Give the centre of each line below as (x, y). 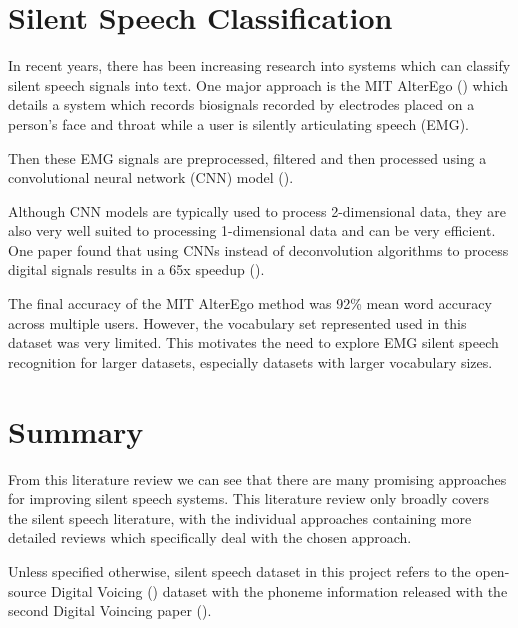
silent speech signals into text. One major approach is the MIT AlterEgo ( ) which (258, 84)
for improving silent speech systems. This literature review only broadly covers (249, 498)
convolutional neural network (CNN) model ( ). (151, 177)
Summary (76, 430)
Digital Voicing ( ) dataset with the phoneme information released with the (279, 590)
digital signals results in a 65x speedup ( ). (136, 269)
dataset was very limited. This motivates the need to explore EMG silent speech (253, 342)
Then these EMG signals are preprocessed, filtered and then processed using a (247, 157)
